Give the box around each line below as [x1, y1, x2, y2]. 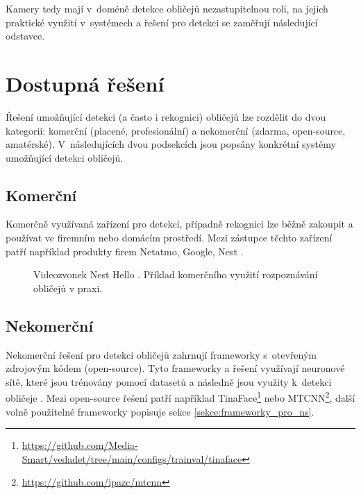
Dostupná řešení [6, 69, 165, 97]
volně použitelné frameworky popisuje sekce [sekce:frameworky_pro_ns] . [6, 404, 314, 418]
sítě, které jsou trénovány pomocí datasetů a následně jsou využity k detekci [6, 374, 332, 389]
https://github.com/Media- [22, 438, 138, 452]
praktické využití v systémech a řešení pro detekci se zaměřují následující [6, 15, 318, 29]
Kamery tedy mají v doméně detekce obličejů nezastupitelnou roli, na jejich [6, 1, 328, 15]
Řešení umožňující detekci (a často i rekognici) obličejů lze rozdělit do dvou [6, 109, 326, 123]
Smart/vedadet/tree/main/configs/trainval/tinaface [22, 451, 242, 466]
